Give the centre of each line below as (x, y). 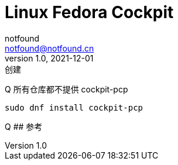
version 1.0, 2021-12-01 (49, 58)
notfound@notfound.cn (49, 48)
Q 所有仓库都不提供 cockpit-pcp (66, 89)
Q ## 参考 (24, 126)
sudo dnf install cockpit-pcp (74, 107)
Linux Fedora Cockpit (89, 12)
